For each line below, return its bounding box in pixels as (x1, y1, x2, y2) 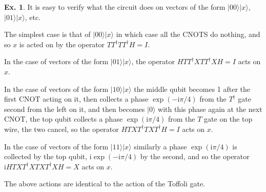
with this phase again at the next (158, 103, 262, 114)
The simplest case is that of (4, 29, 91, 40)
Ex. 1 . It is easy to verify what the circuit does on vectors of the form (4, 2, 226, 12)
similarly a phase (134, 141, 187, 151)
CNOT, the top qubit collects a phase (4, 113, 123, 124)
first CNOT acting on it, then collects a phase (4, 93, 149, 104)
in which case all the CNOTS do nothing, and (116, 29, 260, 40)
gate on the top (204, 113, 253, 124)
